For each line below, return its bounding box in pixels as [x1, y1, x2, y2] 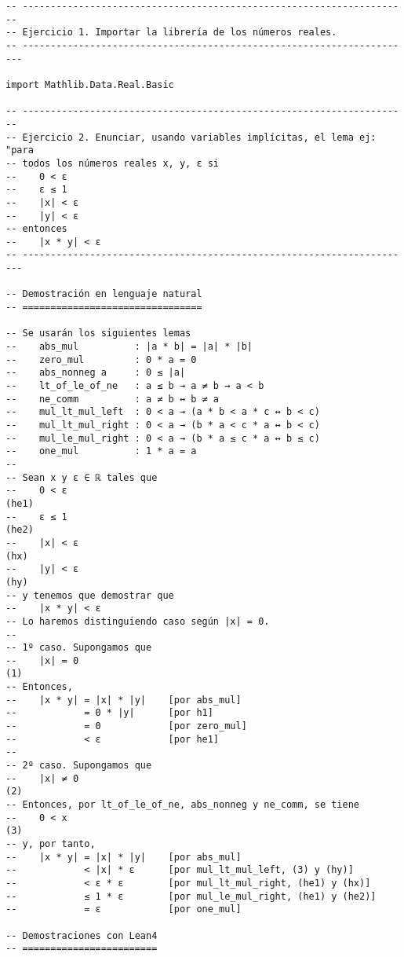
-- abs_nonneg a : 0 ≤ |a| [5, 367, 186, 379]
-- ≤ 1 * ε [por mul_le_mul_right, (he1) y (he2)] [5, 890, 377, 902]
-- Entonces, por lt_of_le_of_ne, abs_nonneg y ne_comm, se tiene [5, 799, 360, 811]
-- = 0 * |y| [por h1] [5, 707, 213, 719]
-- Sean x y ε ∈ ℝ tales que [5, 471, 158, 483]
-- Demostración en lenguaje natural [5, 288, 202, 300]
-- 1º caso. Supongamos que [5, 642, 152, 654]
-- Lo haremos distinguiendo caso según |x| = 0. [5, 615, 270, 627]
